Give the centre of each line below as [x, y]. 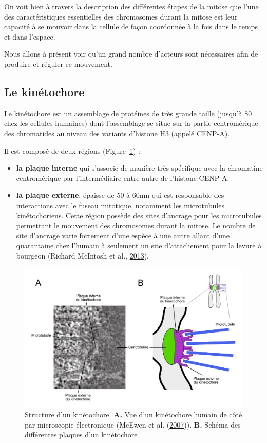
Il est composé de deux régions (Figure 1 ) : [72, 150]
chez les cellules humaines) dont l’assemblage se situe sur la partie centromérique [131, 123]
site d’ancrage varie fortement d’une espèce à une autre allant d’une [123, 235]
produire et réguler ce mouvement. [58, 63]
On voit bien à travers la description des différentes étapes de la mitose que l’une [131, 6]
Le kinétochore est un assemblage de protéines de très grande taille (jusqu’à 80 [128, 113]
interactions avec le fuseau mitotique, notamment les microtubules [120, 205]
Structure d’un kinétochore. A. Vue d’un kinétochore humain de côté [133, 414]
